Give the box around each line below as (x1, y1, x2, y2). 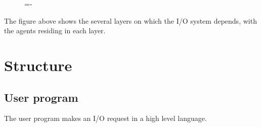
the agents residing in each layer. (4, 25, 106, 36)
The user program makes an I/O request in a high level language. (4, 113, 207, 123)
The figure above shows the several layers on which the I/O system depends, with (4, 15, 257, 26)
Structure (4, 54, 72, 75)
